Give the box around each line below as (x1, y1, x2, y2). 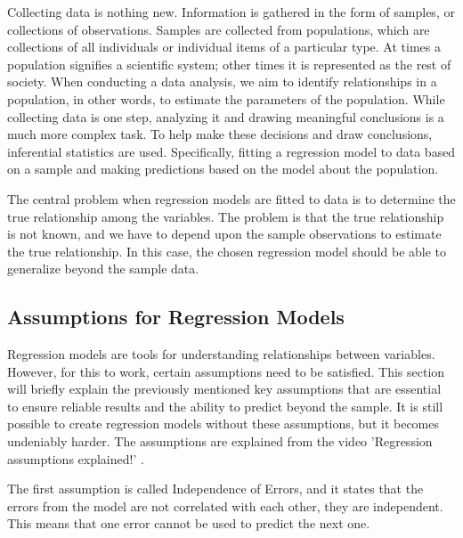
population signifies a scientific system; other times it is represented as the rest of (7, 54, 451, 73)
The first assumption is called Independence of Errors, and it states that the (7, 479, 424, 498)
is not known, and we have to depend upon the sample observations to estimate (7, 224, 442, 243)
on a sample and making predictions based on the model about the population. (7, 159, 439, 178)
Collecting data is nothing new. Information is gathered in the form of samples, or (7, 3, 455, 20)
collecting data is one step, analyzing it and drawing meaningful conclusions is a (7, 107, 444, 126)
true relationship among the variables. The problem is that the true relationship (7, 207, 444, 225)
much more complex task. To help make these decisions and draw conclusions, (7, 125, 433, 143)
